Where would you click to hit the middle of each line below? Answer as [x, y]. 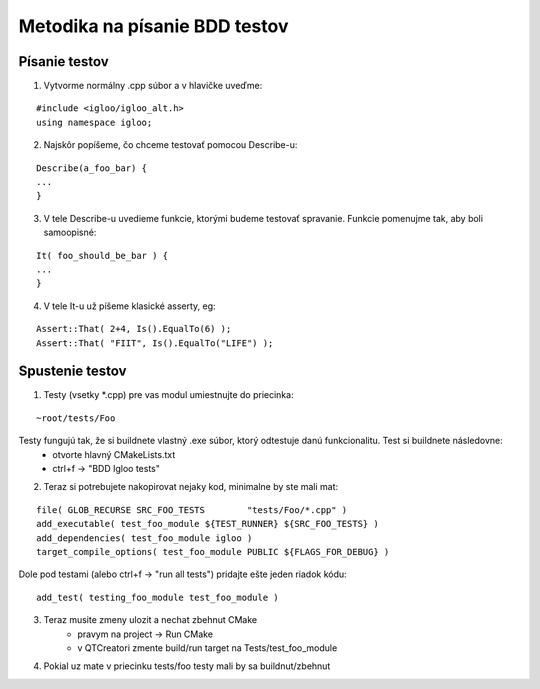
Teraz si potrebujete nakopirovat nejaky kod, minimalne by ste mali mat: [191, 487]
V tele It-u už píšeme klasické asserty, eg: [129, 306]
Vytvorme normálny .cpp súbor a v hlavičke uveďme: [153, 86]
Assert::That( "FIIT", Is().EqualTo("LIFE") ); [155, 343]
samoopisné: [70, 232]
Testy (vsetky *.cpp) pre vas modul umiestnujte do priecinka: [168, 395]
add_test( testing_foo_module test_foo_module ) [157, 597]
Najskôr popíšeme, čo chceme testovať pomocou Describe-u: [170, 145]
